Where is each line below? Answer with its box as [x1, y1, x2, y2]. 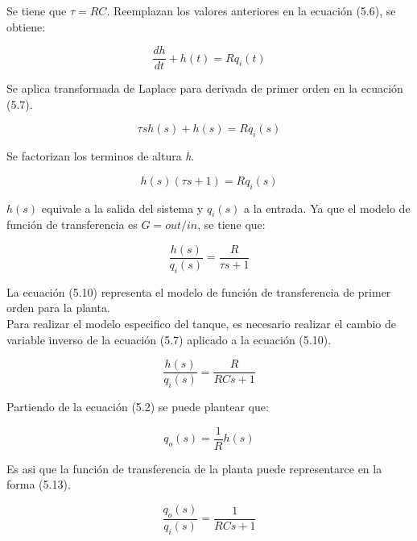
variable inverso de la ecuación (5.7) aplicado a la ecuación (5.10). [6, 331, 332, 347]
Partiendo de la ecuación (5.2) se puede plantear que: [6, 398, 269, 415]
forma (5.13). [6, 476, 71, 493]
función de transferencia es [6, 216, 138, 233]
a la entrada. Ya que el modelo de [244, 199, 411, 216]
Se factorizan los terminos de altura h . [6, 148, 195, 164]
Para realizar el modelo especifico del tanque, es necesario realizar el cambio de [6, 315, 396, 332]
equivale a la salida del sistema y [41, 199, 204, 216]
